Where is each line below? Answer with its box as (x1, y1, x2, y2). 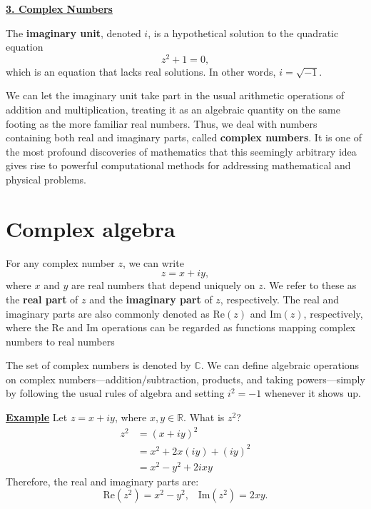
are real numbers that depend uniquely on (71, 278, 255, 293)
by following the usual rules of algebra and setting (6, 385, 225, 400)
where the (6, 320, 49, 335)
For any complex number (6, 255, 115, 270)
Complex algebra (6, 213, 176, 243)
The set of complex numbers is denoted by (6, 358, 191, 373)
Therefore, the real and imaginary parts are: (6, 473, 199, 488)
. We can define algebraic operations (200, 358, 360, 373)
